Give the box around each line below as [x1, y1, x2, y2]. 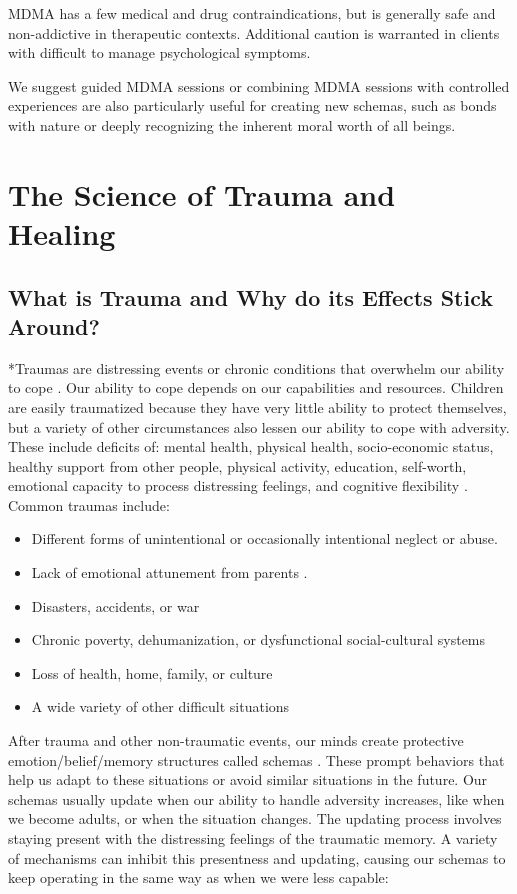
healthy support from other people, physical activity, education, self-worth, [8, 455, 467, 476]
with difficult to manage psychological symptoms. [8, 42, 311, 63]
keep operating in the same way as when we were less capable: [8, 867, 389, 888]
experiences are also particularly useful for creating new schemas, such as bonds [8, 95, 497, 116]
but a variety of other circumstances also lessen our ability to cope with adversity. [8, 416, 510, 437]
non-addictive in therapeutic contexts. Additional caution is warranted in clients [8, 22, 500, 43]
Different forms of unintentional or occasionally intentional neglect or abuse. [31, 528, 498, 549]
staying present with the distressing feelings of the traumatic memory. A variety [8, 828, 498, 848]
